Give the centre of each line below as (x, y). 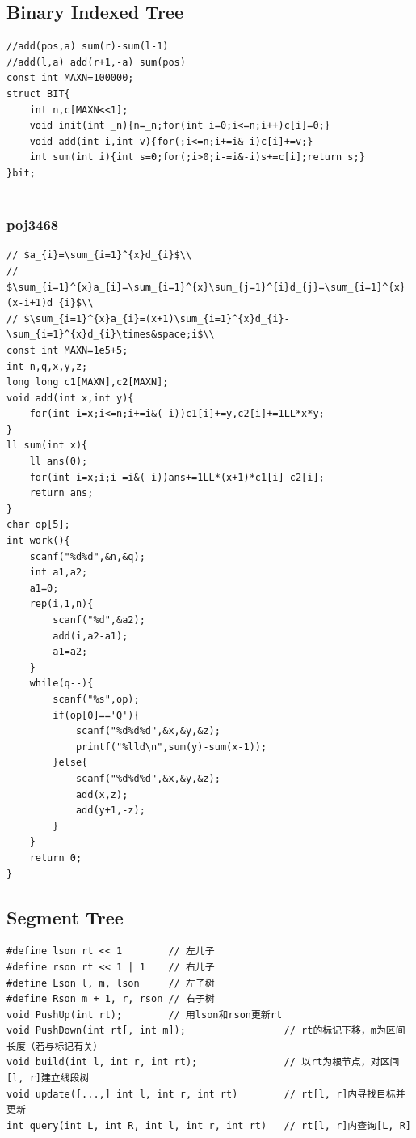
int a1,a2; (59, 573)
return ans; (61, 493)
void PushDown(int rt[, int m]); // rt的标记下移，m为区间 (206, 1031)
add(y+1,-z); (110, 811)
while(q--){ (61, 684)
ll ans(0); (59, 462)
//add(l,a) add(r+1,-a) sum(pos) (96, 62)
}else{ (70, 763)
